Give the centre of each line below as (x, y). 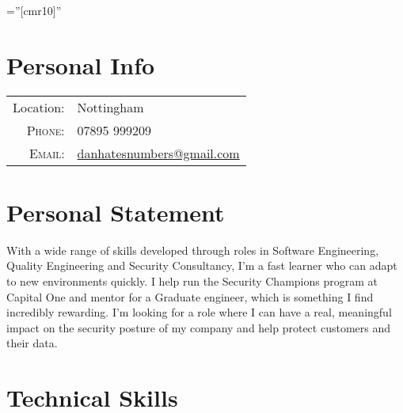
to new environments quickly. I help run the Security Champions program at (192, 281)
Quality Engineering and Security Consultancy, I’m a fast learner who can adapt (202, 265)
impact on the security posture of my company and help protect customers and (199, 327)
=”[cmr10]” (34, 10)
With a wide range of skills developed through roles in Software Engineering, (193, 250)
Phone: (46, 130)
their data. (32, 343)
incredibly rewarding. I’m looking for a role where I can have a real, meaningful (199, 312)
